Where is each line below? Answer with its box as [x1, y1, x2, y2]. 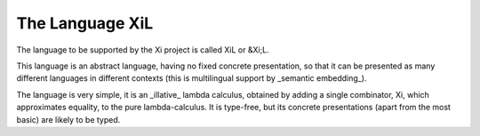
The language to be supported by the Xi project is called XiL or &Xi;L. [16, 44, 270, 55]
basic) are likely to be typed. [16, 114, 121, 124]
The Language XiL [16, 13, 154, 33]
